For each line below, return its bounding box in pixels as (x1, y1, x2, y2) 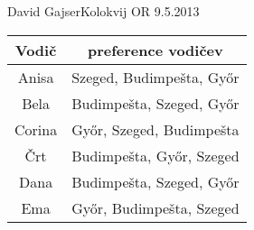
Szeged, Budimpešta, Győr (71, 66, 240, 87)
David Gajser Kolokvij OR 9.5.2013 (7, 2, 200, 20)
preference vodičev (87, 39, 223, 60)
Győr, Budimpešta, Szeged (71, 197, 240, 218)
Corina (14, 118, 58, 140)
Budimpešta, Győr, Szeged (71, 144, 240, 166)
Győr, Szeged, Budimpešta (71, 118, 240, 140)
